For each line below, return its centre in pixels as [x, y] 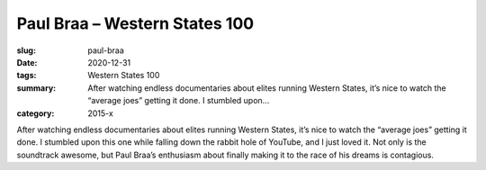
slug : [26, 50]
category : [36, 113]
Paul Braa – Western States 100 [135, 23]
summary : [36, 88]
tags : [27, 76]
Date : [27, 62]
